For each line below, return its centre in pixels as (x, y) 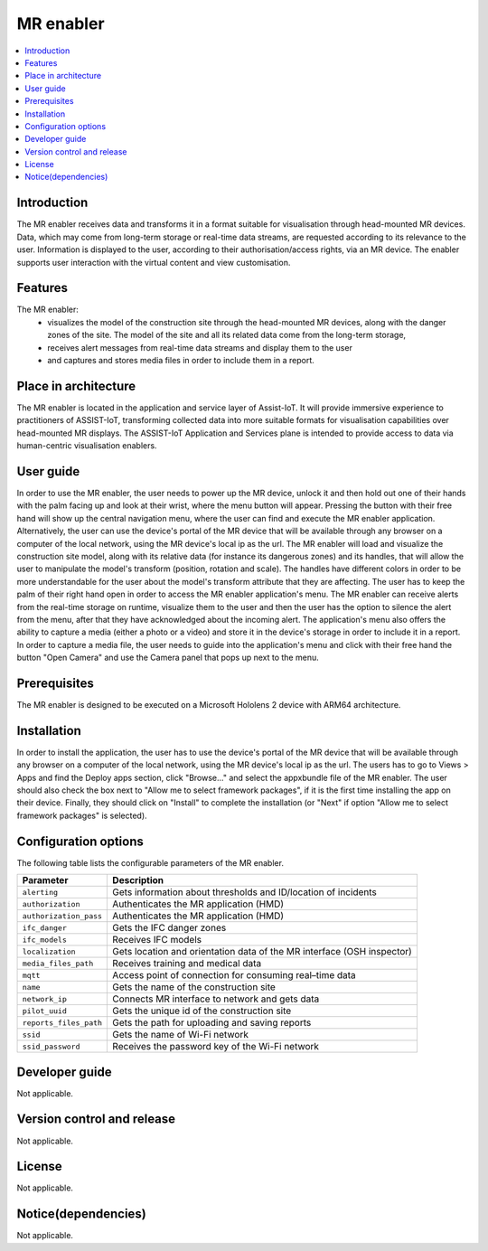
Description (138, 880)
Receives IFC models (157, 940)
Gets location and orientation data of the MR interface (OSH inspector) (263, 952)
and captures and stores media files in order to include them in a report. (181, 360)
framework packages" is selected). (82, 815)
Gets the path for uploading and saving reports (212, 1023)
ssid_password (51, 1046)
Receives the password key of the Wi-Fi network (216, 1047)
